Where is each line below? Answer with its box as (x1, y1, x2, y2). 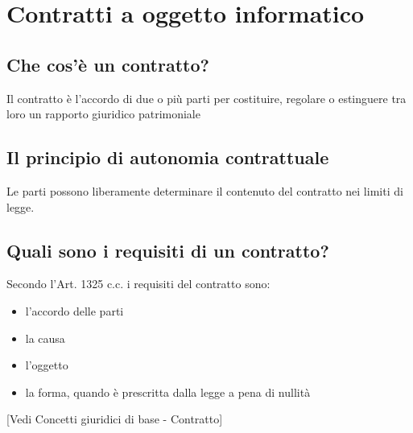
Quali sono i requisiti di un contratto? (6, 237, 329, 262)
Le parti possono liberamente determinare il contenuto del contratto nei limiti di (6, 182, 403, 199)
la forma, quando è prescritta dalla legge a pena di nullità (25, 383, 311, 400)
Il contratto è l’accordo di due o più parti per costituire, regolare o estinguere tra (6, 89, 407, 106)
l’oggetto (25, 357, 68, 373)
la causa (25, 329, 65, 346)
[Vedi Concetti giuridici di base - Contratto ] (6, 410, 223, 427)
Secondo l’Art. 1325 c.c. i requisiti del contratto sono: (6, 275, 271, 292)
